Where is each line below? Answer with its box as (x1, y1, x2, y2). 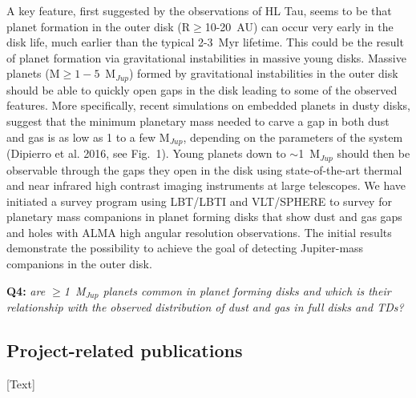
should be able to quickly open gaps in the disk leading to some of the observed (6, 81, 398, 98)
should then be (337, 145, 410, 162)
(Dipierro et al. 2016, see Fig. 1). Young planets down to (6, 145, 286, 162)
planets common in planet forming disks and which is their (103, 282, 391, 299)
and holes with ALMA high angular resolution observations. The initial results (6, 223, 392, 240)
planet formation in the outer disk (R (6, 18, 191, 34)
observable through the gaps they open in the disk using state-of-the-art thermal (6, 161, 402, 178)
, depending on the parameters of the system (183, 128, 403, 145)
